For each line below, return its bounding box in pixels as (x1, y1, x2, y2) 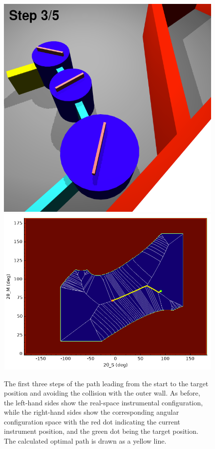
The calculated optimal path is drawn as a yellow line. (4, 436, 167, 446)
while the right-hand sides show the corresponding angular (4, 407, 179, 417)
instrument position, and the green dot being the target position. (4, 426, 198, 436)
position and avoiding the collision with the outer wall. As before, (4, 388, 200, 398)
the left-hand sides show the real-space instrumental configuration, (4, 397, 203, 407)
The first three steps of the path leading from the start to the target (4, 378, 209, 388)
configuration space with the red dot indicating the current (4, 416, 180, 426)
